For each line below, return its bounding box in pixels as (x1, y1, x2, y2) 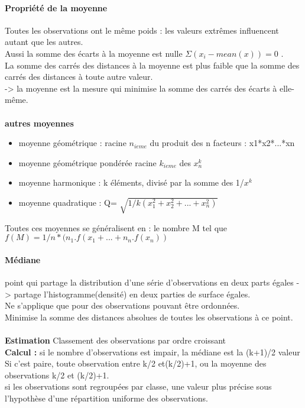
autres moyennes (5, 116, 74, 129)
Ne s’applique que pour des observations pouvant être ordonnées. (5, 299, 240, 312)
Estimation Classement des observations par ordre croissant (5, 334, 226, 347)
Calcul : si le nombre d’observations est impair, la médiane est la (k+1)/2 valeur (5, 345, 300, 358)
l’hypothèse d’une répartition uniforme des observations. (5, 392, 208, 404)
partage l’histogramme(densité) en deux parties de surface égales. (14, 287, 251, 300)
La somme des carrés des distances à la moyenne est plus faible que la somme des (5, 59, 300, 71)
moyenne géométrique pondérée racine (18, 156, 157, 169)
